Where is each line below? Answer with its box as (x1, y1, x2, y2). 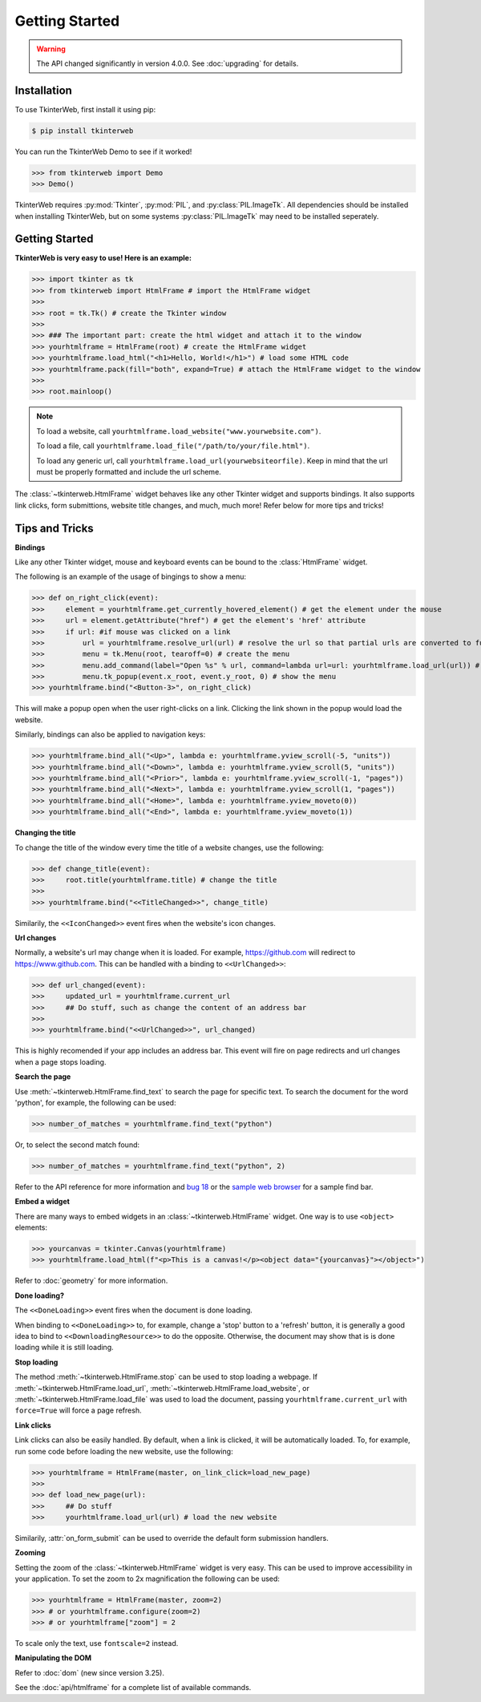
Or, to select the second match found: (14, 1139, 140, 1150)
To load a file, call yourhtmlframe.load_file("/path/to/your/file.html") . (36, 441, 310, 451)
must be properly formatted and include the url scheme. (36, 467, 222, 476)
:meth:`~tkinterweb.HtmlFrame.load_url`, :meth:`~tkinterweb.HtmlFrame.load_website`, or (14, 1383, 310, 1393)
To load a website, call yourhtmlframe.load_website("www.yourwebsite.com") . (36, 426, 321, 436)
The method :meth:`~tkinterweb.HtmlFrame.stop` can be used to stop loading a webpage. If (14, 1372, 318, 1382)
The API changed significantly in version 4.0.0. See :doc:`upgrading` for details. (36, 59, 299, 68)
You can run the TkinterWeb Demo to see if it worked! (14, 147, 192, 156)
